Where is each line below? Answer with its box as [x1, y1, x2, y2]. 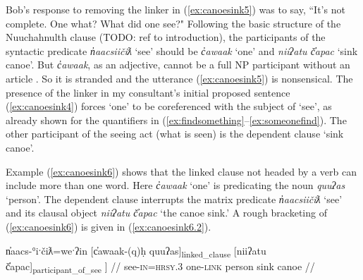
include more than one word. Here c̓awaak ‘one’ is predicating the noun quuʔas [6, 178, 345, 193]
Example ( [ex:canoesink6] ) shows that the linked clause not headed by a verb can [6, 164, 357, 178]
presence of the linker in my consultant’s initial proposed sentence [6, 85, 290, 99]
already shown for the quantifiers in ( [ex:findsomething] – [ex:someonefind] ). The [6, 112, 347, 127]
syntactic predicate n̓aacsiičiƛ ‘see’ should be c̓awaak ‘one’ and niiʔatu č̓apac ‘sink [6, 43, 358, 58]
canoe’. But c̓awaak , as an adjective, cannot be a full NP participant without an [6, 57, 350, 72]
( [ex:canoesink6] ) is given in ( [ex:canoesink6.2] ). [6, 219, 211, 233]
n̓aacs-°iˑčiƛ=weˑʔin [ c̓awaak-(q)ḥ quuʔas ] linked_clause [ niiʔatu [6, 243, 266, 260]
